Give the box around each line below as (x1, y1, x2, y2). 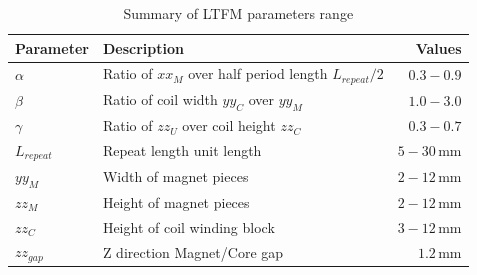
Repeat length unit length (102, 140, 262, 161)
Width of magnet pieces (102, 166, 249, 187)
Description (102, 37, 184, 58)
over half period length (188, 63, 328, 84)
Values (415, 37, 462, 58)
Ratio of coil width (102, 89, 218, 110)
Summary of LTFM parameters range (123, 3, 354, 23)
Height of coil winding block (102, 216, 275, 237)
